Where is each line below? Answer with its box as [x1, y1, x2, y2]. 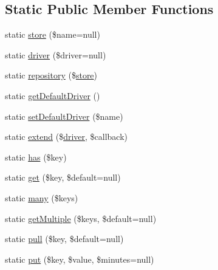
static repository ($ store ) [5, 69, 98, 81]
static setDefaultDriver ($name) [5, 109, 123, 122]
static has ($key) [5, 150, 67, 163]
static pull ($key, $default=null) [5, 232, 124, 245]
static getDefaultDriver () [5, 89, 100, 102]
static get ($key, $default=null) [5, 171, 121, 184]
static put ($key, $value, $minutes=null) [5, 252, 154, 265]
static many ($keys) [5, 191, 78, 204]
